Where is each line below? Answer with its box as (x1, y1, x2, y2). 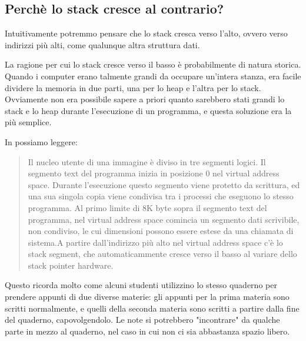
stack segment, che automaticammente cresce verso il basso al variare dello (28, 248, 297, 260)
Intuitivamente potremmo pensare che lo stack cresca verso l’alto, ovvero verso (5, 27, 288, 39)
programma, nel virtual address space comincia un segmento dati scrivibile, (28, 213, 300, 225)
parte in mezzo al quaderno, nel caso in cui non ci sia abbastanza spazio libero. (5, 325, 290, 337)
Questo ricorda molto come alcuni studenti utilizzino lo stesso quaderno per (5, 279, 277, 291)
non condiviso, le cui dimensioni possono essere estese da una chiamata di (28, 225, 294, 237)
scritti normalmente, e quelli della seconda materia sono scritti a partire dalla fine (5, 302, 300, 314)
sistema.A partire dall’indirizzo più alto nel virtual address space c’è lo (28, 236, 283, 248)
